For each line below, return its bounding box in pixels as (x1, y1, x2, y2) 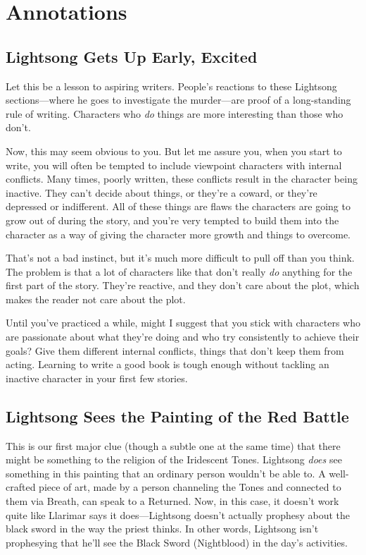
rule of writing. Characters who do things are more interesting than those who (6, 106, 343, 121)
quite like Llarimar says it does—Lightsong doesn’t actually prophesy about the (6, 507, 351, 522)
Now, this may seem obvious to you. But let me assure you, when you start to (6, 143, 342, 158)
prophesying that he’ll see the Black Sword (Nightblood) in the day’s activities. (6, 535, 348, 549)
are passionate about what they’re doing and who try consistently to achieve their (6, 329, 360, 344)
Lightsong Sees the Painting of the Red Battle (6, 405, 349, 427)
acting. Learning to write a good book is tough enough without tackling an (6, 357, 329, 372)
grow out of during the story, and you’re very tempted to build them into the (6, 212, 339, 227)
